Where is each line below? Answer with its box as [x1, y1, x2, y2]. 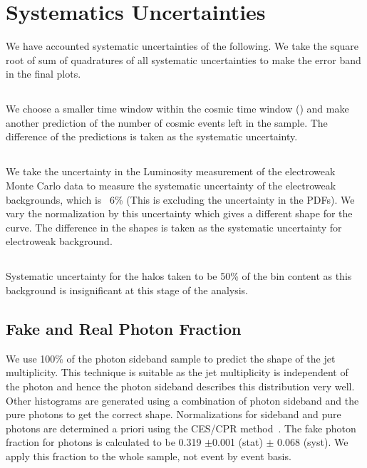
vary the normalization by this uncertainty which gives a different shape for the [6, 206, 353, 221]
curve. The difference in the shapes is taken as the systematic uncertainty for [6, 219, 342, 234]
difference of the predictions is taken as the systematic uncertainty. [6, 129, 298, 144]
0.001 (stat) [212, 435, 263, 449]
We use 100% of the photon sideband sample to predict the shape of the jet [6, 350, 336, 365]
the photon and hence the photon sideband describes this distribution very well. [6, 379, 355, 393]
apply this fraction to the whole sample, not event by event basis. [6, 448, 291, 463]
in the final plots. [6, 66, 81, 81]
